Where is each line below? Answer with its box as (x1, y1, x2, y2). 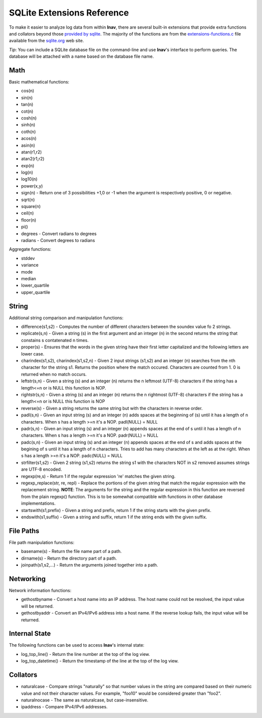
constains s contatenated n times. (21, 337, 89, 343)
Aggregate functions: (9, 246, 51, 252)
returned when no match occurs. (21, 371, 87, 377)
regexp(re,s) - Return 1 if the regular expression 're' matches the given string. (21, 473, 176, 479)
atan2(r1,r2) (21, 156, 45, 162)
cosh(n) (21, 115, 37, 121)
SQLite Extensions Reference (9, 7, 129, 18)
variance (21, 262, 39, 268)
